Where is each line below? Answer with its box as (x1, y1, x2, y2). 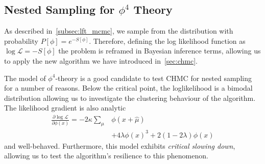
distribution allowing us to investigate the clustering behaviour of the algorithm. (4, 92, 256, 103)
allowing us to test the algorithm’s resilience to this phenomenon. (4, 150, 208, 161)
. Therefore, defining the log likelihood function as (89, 35, 246, 46)
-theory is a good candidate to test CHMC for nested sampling (55, 72, 252, 83)
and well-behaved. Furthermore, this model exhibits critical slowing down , (4, 140, 235, 151)
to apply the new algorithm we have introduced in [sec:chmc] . (4, 55, 198, 66)
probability (4, 35, 38, 46)
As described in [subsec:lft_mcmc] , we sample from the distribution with (4, 25, 233, 36)
